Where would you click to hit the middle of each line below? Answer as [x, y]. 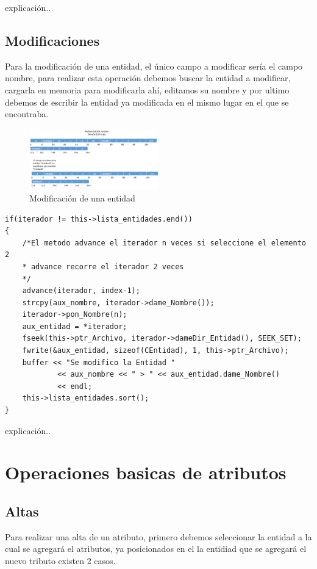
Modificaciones [52, 40]
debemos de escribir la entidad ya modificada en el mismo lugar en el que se [147, 102]
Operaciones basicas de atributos [146, 472]
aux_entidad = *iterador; [75, 326]
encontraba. [27, 114]
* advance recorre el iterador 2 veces [103, 266]
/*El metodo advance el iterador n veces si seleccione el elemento [164, 243]
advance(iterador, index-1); [81, 291]
